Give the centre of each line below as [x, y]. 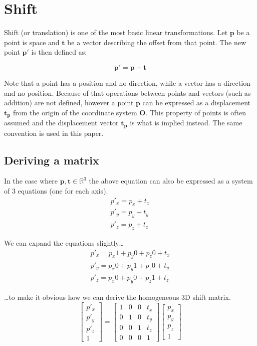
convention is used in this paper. [54, 133]
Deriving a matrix [52, 160]
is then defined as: [59, 52]
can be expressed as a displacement [196, 103]
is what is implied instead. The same [186, 123]
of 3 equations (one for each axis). [56, 190]
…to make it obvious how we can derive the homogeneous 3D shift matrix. [117, 297]
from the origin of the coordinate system [75, 112]
